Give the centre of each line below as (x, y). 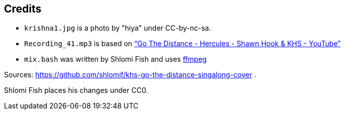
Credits (23, 9)
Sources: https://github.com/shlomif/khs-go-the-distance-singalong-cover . (130, 75)
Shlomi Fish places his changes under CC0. (76, 90)
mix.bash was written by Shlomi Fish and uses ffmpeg (115, 59)
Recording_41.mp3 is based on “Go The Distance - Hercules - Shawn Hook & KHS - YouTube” (183, 44)
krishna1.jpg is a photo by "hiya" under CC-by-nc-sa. (118, 28)
